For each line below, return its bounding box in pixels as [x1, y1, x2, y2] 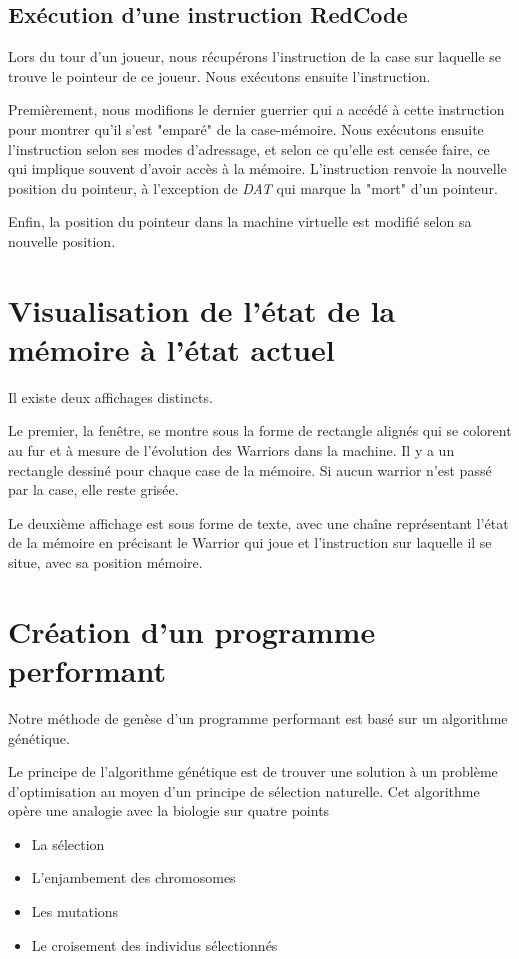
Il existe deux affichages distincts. [8, 386, 213, 407]
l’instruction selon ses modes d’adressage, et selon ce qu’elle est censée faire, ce [8, 138, 490, 159]
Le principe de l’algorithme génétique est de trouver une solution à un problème [8, 761, 498, 782]
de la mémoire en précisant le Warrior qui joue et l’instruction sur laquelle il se [8, 532, 492, 553]
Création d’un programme [8, 610, 376, 651]
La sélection [31, 833, 105, 854]
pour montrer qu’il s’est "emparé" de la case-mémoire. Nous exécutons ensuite [8, 118, 484, 139]
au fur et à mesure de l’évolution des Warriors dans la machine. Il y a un [8, 440, 455, 461]
